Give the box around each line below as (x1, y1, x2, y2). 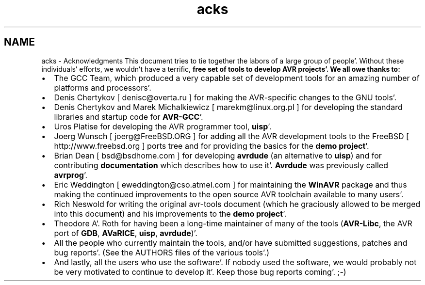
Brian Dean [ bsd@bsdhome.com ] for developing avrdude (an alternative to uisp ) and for (54, 150, 382, 160)
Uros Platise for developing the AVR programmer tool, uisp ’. (54, 121, 272, 131)
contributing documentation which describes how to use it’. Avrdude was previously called (54, 160, 388, 170)
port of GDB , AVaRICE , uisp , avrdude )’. (54, 228, 197, 238)
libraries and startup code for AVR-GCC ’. (54, 111, 203, 122)
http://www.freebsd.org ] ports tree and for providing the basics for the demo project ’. (54, 141, 369, 151)
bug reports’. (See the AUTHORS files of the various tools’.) (54, 247, 270, 257)
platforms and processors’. (54, 82, 151, 93)
